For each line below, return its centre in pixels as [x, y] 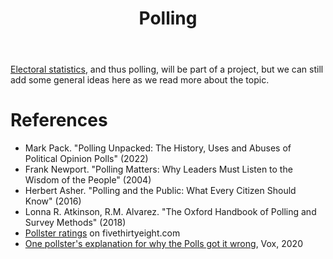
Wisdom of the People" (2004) [88, 180]
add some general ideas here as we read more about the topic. [140, 80]
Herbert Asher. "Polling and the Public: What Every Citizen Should [160, 191]
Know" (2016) [53, 201]
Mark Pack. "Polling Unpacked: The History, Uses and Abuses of [158, 148]
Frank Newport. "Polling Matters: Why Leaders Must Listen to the [158, 169]
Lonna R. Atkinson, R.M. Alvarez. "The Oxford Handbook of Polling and [170, 212]
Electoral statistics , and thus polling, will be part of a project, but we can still [167, 69]
